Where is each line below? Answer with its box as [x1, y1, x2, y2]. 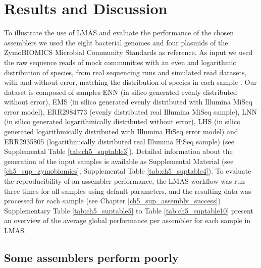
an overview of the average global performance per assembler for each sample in [4, 215, 251, 226]
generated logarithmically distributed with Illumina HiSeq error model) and [4, 126, 238, 137]
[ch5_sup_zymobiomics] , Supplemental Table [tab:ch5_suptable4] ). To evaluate [4, 166, 251, 176]
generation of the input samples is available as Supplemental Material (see [4, 155, 234, 166]
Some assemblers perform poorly [4, 249, 179, 265]
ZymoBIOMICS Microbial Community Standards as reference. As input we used [4, 47, 253, 58]
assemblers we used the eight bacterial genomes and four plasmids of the [4, 37, 228, 47]
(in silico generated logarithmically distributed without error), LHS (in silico [4, 116, 241, 127]
